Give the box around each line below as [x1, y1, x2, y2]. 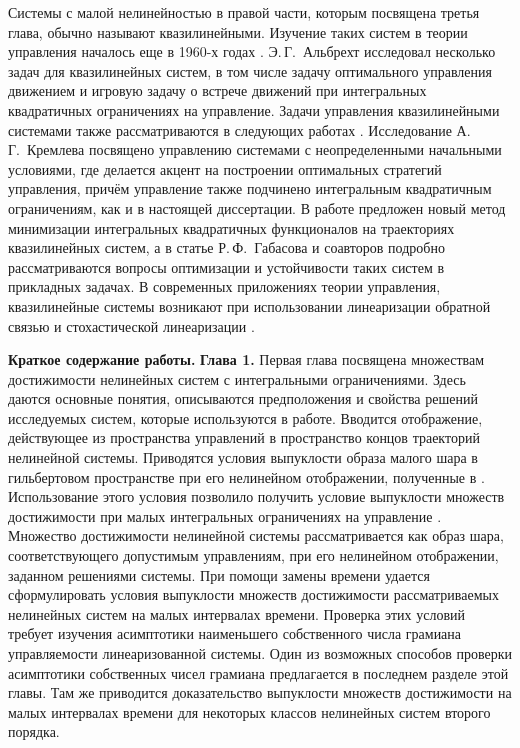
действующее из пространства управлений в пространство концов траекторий [8, 427, 480, 448]
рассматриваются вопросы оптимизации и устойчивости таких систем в [8, 256, 445, 277]
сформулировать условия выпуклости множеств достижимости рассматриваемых [8, 584, 499, 605]
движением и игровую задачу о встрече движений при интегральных [8, 80, 427, 101]
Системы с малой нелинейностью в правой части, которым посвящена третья [8, 2, 480, 22]
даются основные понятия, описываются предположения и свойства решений [8, 388, 478, 409]
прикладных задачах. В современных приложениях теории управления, [8, 276, 441, 297]
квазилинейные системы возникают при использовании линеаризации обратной [8, 295, 491, 316]
